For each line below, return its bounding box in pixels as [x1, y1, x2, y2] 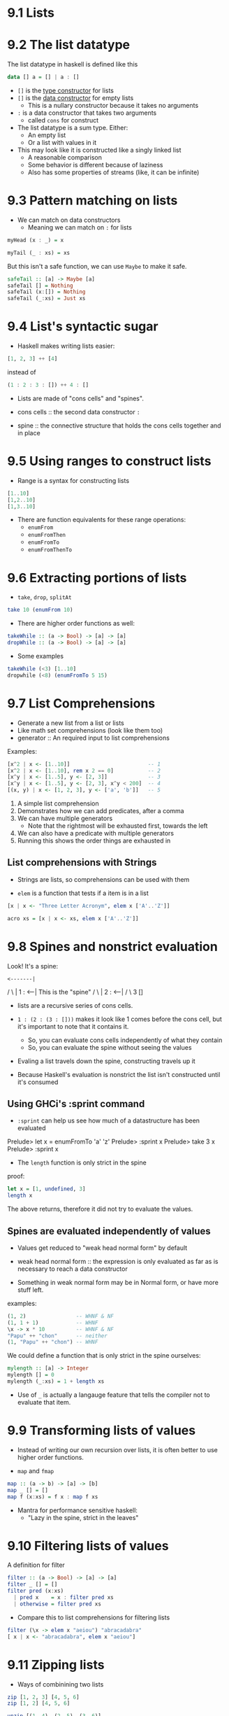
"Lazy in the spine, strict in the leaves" [27, 1513, 139, 1521]
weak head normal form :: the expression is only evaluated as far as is [17, 1257, 219, 1265]
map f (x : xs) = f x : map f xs [7, 1493, 98, 1500]
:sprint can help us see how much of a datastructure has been [17, 1116, 200, 1125]
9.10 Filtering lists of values [7, 1538, 169, 1554]
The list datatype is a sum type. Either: [17, 124, 128, 132]
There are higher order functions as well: [17, 619, 135, 628]
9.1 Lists [7, 5, 54, 21]
